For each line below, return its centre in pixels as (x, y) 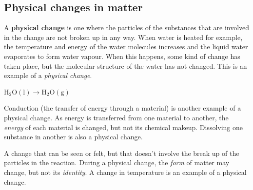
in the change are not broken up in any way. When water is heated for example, (123, 37)
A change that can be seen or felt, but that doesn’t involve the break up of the (122, 153)
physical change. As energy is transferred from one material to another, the (116, 117)
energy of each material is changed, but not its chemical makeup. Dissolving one (124, 127)
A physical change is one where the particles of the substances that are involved (127, 28)
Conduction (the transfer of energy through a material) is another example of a (123, 108)
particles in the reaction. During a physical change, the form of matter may (117, 162)
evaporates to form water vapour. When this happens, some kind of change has (122, 56)
